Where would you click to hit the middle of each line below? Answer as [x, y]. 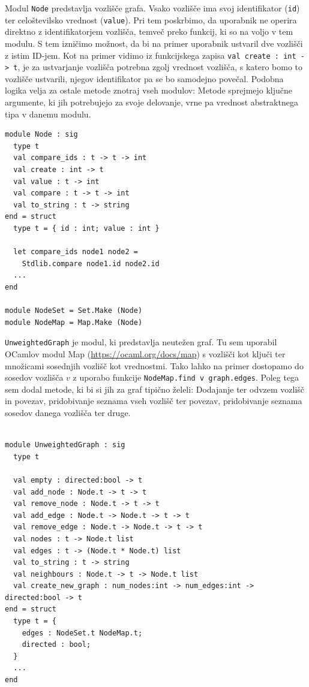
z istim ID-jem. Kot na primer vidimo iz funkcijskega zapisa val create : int [151, 55]
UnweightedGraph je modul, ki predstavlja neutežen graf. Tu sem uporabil [141, 342]
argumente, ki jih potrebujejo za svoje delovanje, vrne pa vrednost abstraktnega [151, 102]
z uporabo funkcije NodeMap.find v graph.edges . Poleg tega [186, 377]
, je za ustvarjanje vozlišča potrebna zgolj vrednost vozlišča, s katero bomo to [160, 67]
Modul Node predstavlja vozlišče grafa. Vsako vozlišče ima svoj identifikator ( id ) [152, 8]
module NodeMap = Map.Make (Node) [74, 322]
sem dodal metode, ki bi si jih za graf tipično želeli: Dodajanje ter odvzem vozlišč [155, 389]
